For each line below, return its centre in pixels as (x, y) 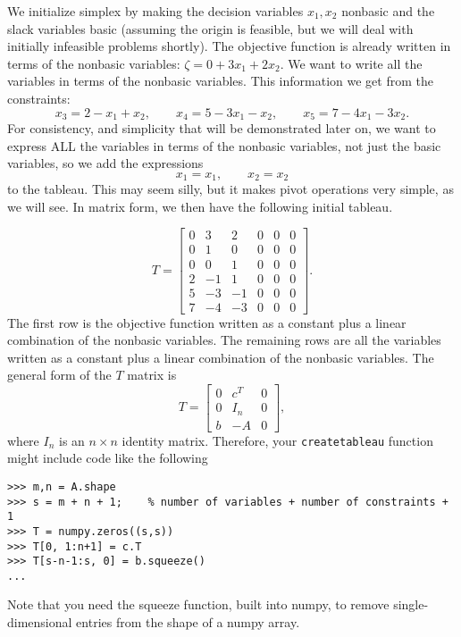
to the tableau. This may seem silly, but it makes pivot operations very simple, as (230, 189)
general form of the (59, 375)
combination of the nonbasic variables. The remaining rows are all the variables (224, 340)
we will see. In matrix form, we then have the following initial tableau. (200, 206)
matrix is (152, 375)
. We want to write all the (351, 63)
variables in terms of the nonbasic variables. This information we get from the (220, 81)
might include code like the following (108, 458)
